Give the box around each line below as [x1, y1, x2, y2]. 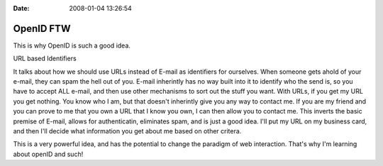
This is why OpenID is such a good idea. [13, 41, 131, 50]
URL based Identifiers [13, 54, 77, 63]
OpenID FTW [13, 22, 71, 35]
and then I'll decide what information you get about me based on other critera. [13, 127, 242, 135]
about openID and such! [13, 150, 84, 158]
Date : [13, 4, 30, 12]
